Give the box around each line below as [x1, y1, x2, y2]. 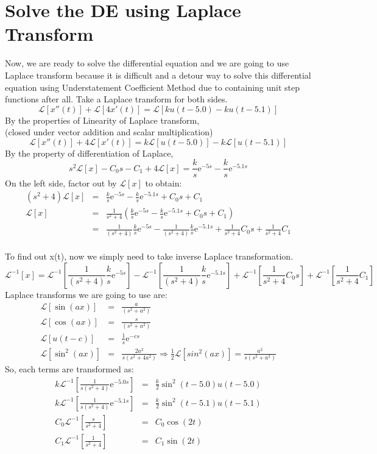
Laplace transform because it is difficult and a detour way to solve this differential [5, 68, 311, 81]
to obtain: [145, 176, 182, 189]
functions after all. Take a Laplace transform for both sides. [5, 93, 228, 105]
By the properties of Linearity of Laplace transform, [5, 113, 200, 126]
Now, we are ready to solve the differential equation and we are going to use [5, 57, 289, 69]
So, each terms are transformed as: [5, 363, 134, 375]
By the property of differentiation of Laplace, [5, 146, 174, 159]
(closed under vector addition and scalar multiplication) [5, 126, 213, 138]
